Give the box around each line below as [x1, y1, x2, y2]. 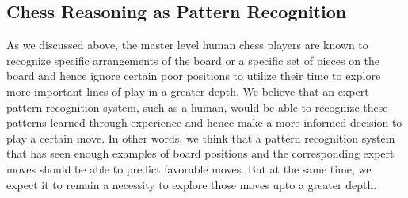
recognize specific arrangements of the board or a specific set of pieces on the [6, 51, 380, 68]
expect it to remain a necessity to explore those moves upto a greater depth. [6, 176, 377, 192]
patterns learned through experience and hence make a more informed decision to [6, 114, 402, 131]
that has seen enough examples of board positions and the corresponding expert [6, 145, 395, 162]
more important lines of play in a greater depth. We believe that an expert [6, 82, 369, 99]
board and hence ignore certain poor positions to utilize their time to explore [6, 67, 381, 84]
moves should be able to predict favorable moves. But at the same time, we [6, 160, 372, 177]
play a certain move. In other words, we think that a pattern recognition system [6, 129, 395, 146]
